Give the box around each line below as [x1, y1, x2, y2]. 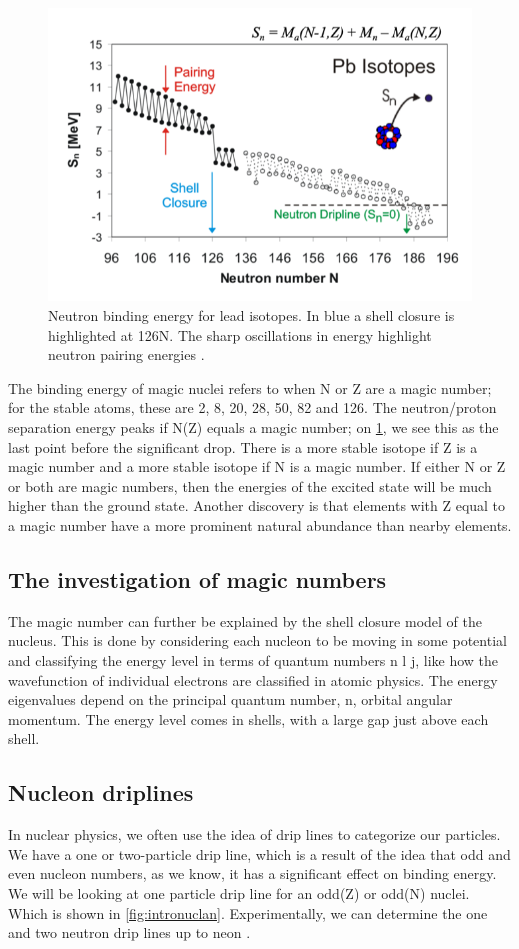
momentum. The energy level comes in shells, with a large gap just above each [8, 708, 489, 729]
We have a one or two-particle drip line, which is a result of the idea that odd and [8, 843, 511, 864]
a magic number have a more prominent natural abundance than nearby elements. [8, 515, 512, 536]
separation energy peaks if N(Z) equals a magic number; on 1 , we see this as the [8, 417, 499, 438]
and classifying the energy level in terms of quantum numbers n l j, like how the [8, 650, 499, 670]
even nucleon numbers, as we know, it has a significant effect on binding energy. [8, 863, 497, 884]
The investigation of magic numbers [8, 564, 387, 594]
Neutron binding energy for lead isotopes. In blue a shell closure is [48, 305, 455, 326]
